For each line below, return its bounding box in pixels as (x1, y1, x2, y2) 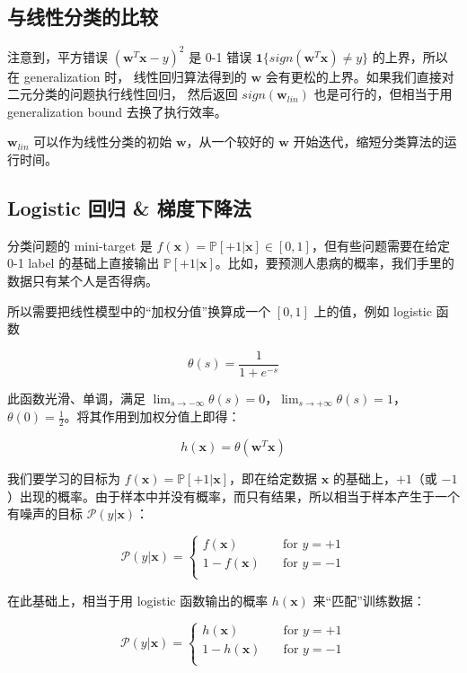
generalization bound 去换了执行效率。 (7, 102, 227, 120)
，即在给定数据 (229, 469, 318, 488)
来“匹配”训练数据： (313, 590, 426, 609)
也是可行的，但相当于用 (313, 84, 453, 103)
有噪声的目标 (7, 504, 83, 523)
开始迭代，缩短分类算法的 (293, 132, 445, 151)
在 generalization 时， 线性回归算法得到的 (7, 66, 247, 85)
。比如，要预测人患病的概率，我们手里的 (215, 253, 454, 272)
